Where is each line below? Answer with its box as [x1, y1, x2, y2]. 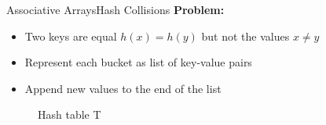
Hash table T [38, 106, 101, 123]
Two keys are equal [24, 27, 117, 44]
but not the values [201, 27, 290, 44]
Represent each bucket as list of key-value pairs [24, 54, 252, 70]
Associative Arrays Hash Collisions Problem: [6, 2, 225, 17]
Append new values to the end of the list [24, 80, 222, 96]
